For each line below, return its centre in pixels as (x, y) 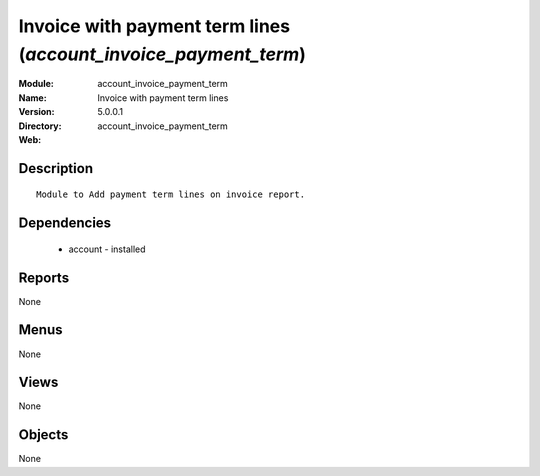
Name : (32, 97)
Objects (43, 435)
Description (56, 168)
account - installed (107, 249)
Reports (44, 277)
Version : (36, 112)
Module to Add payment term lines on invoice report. (170, 194)
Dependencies (65, 223)
